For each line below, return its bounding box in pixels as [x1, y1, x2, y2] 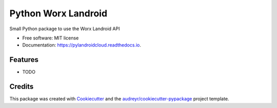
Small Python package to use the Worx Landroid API [9, 26, 120, 32]
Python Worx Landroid [9, 8, 108, 19]
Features [9, 55, 38, 64]
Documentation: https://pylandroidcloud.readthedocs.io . [22, 42, 141, 48]
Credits [9, 82, 34, 91]
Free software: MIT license [22, 35, 79, 41]
